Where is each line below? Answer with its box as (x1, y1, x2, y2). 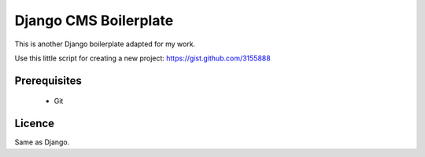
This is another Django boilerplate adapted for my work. (14, 39, 196, 49)
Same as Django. (14, 137, 70, 147)
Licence (14, 117, 55, 130)
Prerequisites (14, 74, 82, 87)
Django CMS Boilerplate (14, 12, 174, 29)
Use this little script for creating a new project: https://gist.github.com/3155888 (14, 53, 271, 63)
